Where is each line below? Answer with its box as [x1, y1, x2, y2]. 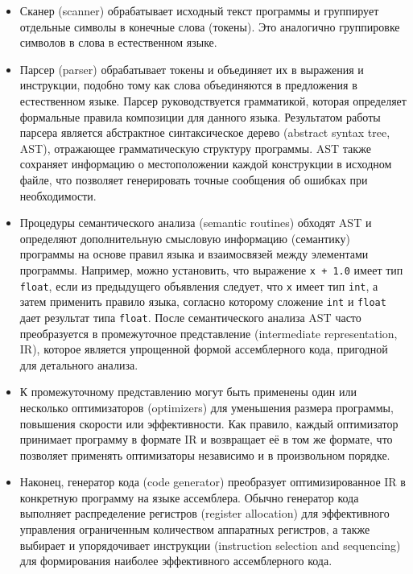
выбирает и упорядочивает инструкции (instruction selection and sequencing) [19, 536, 401, 553]
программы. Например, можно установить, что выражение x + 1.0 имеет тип [19, 261, 403, 278]
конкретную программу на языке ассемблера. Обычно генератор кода [19, 489, 359, 506]
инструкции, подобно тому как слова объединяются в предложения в [19, 76, 357, 93]
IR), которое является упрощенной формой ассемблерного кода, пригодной [19, 341, 388, 357]
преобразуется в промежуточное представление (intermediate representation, [19, 324, 398, 341]
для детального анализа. [19, 356, 138, 373]
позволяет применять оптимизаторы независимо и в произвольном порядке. [19, 446, 390, 463]
